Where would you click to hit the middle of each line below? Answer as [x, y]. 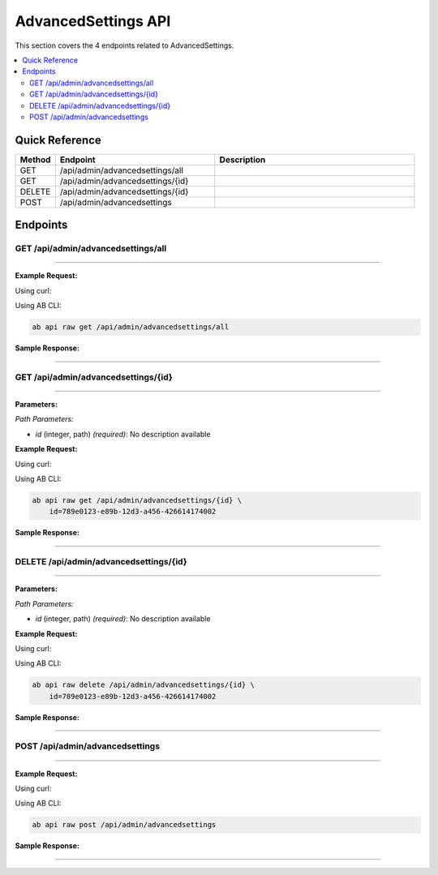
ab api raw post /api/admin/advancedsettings [124, 825]
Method [35, 160]
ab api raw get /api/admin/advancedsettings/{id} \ [137, 500]
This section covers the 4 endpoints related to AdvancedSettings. [125, 45]
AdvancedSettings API [93, 21]
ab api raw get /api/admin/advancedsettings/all [131, 327]
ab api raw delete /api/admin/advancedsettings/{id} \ [143, 685]
